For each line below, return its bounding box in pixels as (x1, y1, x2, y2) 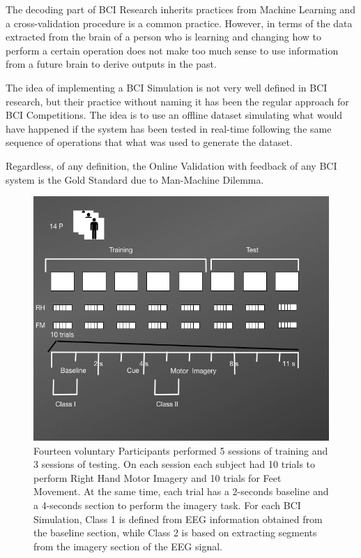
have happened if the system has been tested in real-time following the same (6, 121, 332, 135)
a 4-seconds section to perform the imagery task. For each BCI (33, 497, 301, 512)
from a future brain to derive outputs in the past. (6, 57, 217, 71)
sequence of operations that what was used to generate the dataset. (6, 135, 293, 149)
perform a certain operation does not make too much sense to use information (6, 43, 339, 57)
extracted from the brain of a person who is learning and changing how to (6, 29, 322, 44)
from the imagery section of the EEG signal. (33, 538, 222, 553)
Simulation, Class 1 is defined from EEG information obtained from (33, 511, 323, 526)
